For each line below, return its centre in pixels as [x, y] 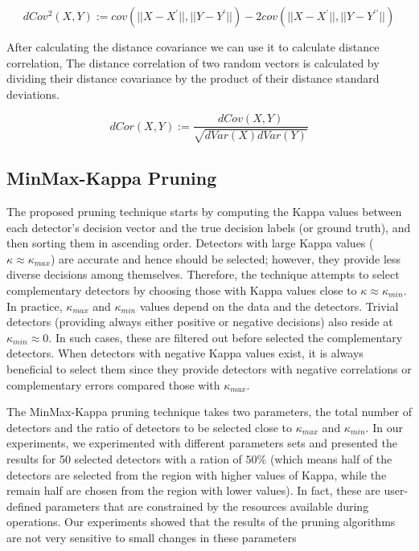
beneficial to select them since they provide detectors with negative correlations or [209, 368]
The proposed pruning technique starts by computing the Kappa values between [204, 212]
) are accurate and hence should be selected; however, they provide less [226, 258]
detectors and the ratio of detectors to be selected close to [150, 427]
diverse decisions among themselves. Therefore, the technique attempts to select [203, 274]
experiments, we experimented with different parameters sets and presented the [202, 443]
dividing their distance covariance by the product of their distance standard [193, 78]
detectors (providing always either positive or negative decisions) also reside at [200, 322]
